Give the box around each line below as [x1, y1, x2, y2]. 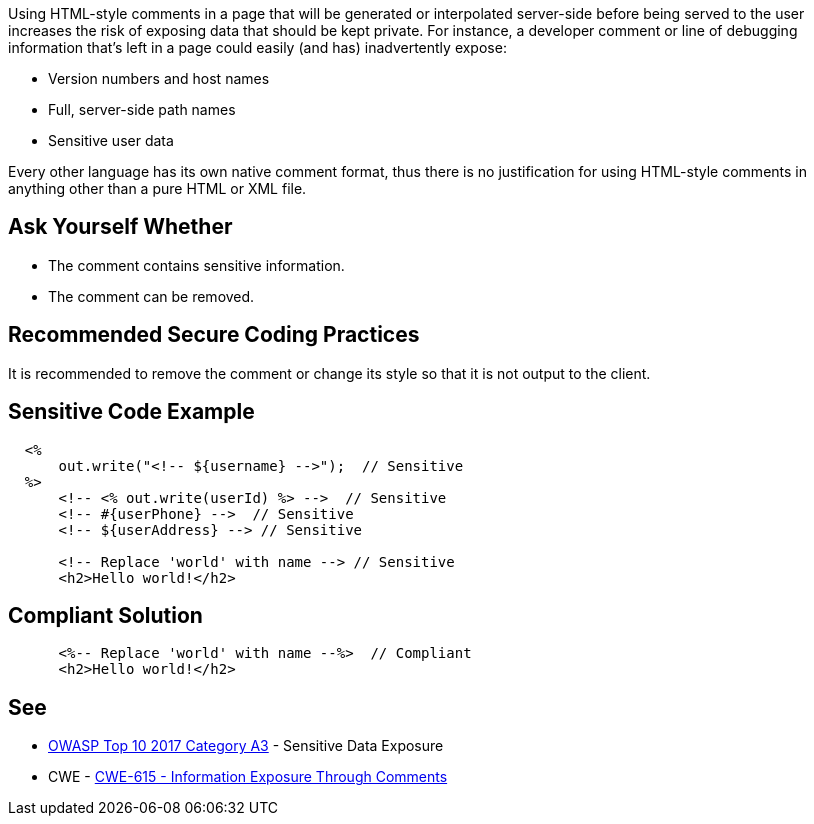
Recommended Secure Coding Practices [8, 322, 420, 348]
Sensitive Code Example [8, 399, 255, 425]
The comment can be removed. [48, 287, 255, 305]
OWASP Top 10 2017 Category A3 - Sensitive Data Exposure [48, 737, 444, 755]
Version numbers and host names [48, 70, 270, 87]
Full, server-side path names [48, 101, 236, 118]
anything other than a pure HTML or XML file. [8, 180, 307, 197]
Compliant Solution [8, 602, 203, 628]
